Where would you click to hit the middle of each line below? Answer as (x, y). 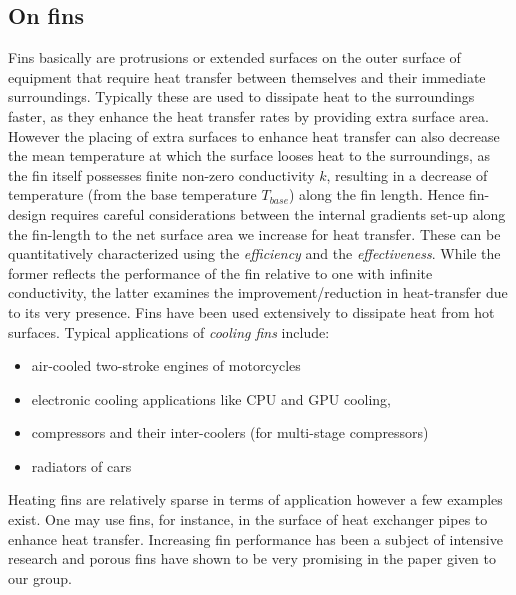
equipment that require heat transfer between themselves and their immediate (247, 76)
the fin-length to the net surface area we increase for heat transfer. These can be (254, 233)
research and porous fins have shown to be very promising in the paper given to (252, 558)
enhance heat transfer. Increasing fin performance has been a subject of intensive (255, 538)
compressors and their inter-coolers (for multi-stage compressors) (230, 432)
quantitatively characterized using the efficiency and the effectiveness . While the (254, 253)
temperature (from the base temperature (132, 194)
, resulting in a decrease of (407, 174)
